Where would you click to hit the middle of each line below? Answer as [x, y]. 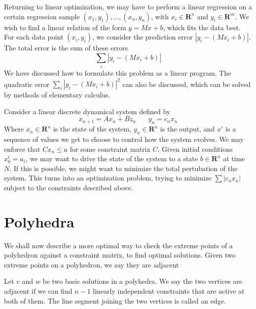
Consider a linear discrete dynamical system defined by [87, 111]
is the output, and [187, 129]
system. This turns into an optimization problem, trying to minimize [108, 178]
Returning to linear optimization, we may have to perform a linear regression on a [128, 6]
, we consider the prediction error [143, 37]
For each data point [34, 37]
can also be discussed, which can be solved [187, 84]
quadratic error [27, 84]
